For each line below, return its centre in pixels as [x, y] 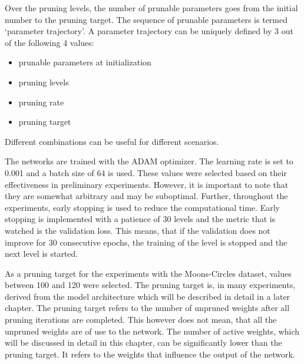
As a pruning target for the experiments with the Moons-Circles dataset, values [148, 273]
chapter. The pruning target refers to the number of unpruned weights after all [147, 308]
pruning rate [41, 102]
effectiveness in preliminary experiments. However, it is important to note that [147, 184]
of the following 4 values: [49, 42]
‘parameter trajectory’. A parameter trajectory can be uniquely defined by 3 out [149, 31]
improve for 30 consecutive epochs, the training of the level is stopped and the [146, 242]
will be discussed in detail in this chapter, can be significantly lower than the [143, 343]
